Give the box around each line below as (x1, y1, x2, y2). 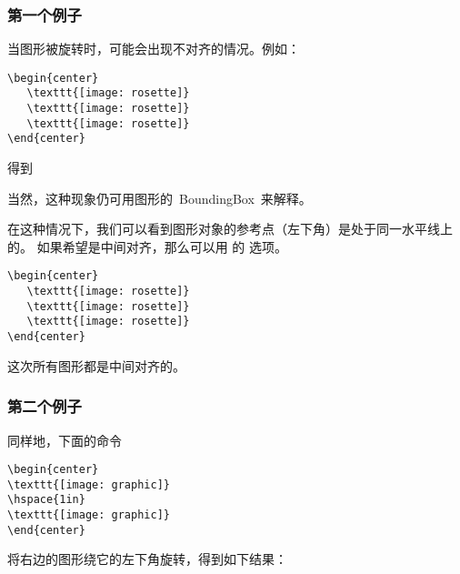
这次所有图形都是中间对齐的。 (7, 356, 185, 375)
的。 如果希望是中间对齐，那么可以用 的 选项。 (7, 237, 287, 256)
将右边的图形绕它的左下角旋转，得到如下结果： (7, 549, 287, 569)
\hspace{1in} (7, 493, 85, 507)
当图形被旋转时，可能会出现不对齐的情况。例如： (7, 39, 300, 58)
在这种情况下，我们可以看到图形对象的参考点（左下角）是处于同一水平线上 (7, 219, 453, 238)
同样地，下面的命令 (7, 430, 122, 449)
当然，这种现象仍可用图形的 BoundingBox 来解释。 (7, 188, 312, 207)
